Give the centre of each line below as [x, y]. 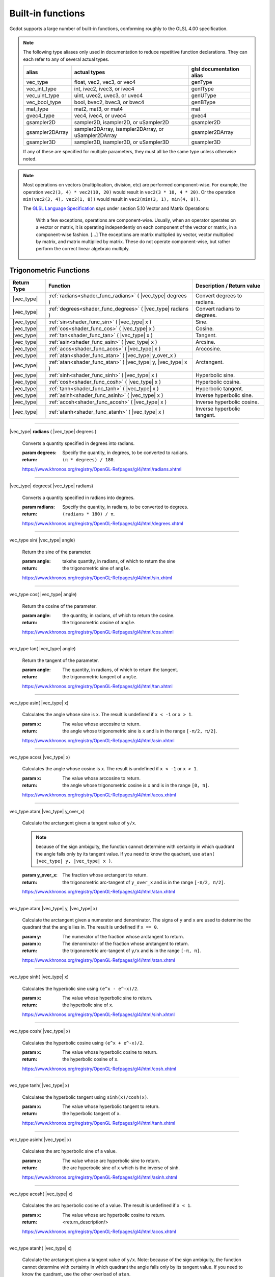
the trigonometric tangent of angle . [100, 677]
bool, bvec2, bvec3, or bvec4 [109, 102]
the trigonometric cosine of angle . [99, 623]
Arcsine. [205, 342]
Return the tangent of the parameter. [61, 660]
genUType [204, 96]
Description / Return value [228, 286]
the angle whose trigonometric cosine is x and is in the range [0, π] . [136, 785]
